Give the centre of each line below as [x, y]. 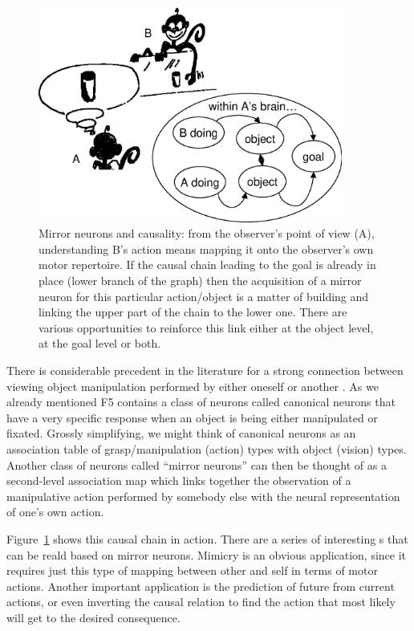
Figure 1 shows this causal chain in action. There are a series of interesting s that [207, 538]
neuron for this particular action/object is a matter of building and [204, 296]
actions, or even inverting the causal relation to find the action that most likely [201, 602]
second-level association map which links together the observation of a [179, 480]
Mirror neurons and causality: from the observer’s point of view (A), [207, 233]
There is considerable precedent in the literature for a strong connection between [205, 370]
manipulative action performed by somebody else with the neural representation [203, 496]
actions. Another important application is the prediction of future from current [201, 586]
